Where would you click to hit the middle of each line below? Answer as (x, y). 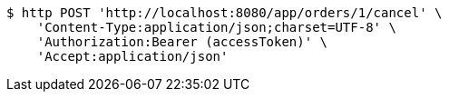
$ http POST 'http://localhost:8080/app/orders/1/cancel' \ (224, 13)
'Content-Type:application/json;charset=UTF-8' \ (216, 27)
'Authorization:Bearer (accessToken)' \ (182, 42)
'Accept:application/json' (132, 56)
